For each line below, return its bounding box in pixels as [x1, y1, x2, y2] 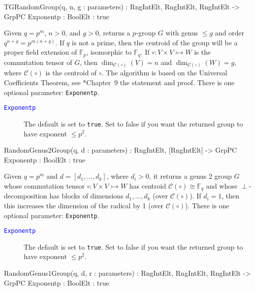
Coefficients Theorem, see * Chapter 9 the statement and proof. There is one [4, 77, 235, 87]
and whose [206, 180, 238, 191]
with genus [165, 28, 198, 38]
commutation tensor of [4, 57, 72, 67]
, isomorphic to [86, 47, 132, 57]
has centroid [129, 180, 166, 191]
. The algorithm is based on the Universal [101, 67, 227, 78]
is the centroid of [45, 67, 97, 78]
